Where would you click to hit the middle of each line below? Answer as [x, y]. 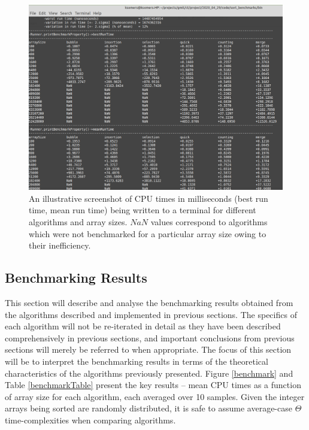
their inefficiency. [60, 245]
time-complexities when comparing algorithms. [90, 420]
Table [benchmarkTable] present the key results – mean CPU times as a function [153, 385]
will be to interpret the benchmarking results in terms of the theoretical [137, 361]
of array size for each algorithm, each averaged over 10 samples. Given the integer [155, 396]
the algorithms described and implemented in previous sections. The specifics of [151, 314]
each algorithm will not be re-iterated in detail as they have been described [143, 326]
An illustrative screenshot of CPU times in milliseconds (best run [149, 198]
